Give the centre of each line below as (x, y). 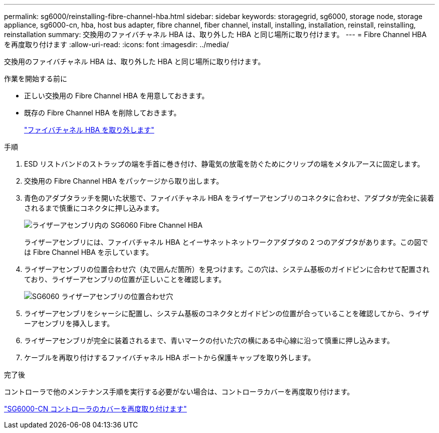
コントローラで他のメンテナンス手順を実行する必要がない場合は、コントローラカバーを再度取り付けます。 (179, 392)
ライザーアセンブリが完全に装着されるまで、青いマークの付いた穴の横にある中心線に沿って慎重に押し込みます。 (209, 340)
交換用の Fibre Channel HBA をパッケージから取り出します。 (124, 181)
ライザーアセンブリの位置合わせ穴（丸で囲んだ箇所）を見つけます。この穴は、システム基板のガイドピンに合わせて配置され (227, 269)
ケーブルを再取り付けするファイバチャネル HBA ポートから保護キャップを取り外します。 (170, 357)
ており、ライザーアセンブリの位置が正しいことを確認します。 (125, 279)
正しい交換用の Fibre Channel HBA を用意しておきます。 (117, 96)
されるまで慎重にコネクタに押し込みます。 (94, 208)
